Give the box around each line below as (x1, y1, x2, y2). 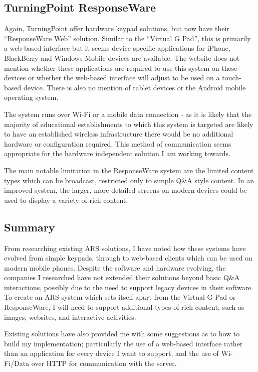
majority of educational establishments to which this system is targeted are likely (4, 118, 253, 129)
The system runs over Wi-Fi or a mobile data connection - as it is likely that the (4, 108, 252, 119)
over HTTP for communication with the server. (31, 358, 177, 368)
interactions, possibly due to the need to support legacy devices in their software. (4, 282, 253, 292)
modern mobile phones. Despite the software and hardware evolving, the (4, 262, 226, 273)
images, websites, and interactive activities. (4, 311, 136, 322)
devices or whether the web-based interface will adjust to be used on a (4, 72, 220, 83)
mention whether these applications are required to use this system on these (4, 62, 237, 73)
